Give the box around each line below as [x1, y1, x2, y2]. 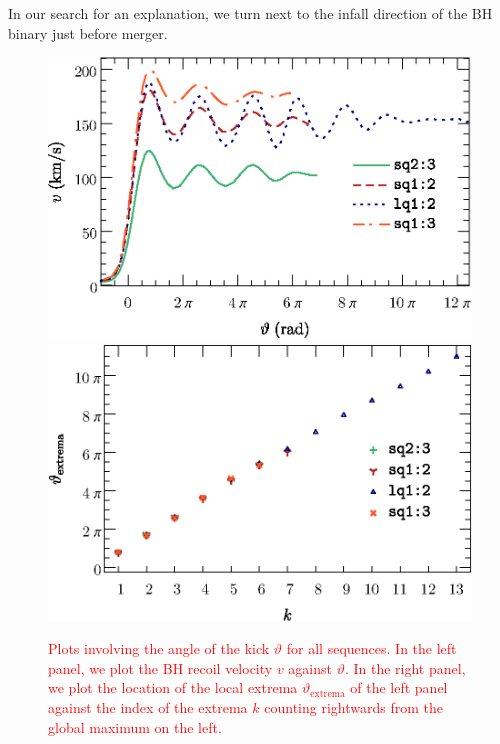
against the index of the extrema [48, 696, 248, 717]
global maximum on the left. [48, 716, 222, 737]
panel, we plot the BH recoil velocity [48, 657, 273, 678]
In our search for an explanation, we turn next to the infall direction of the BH [8, 3, 493, 23]
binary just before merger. [8, 22, 168, 43]
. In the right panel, [344, 657, 466, 678]
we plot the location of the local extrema [48, 677, 298, 698]
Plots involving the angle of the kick [48, 638, 270, 659]
